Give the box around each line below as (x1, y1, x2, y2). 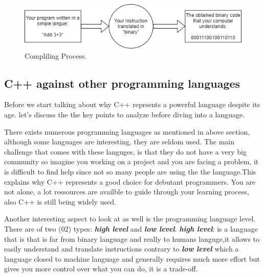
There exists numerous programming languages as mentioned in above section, (4, 126, 250, 137)
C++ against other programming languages (4, 75, 240, 91)
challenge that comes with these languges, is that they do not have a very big (4, 146, 247, 157)
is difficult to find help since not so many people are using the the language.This (4, 166, 256, 177)
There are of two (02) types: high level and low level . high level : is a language (4, 223, 258, 234)
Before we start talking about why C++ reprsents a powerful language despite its (4, 99, 260, 110)
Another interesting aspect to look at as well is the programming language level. (4, 213, 256, 224)
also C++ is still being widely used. (4, 196, 116, 207)
